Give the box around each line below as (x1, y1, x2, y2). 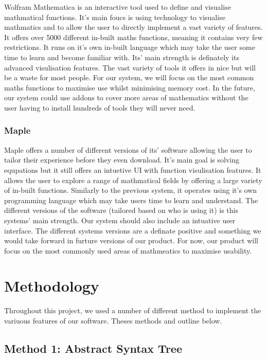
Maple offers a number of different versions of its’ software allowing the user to (4, 144, 252, 155)
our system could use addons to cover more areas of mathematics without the (4, 92, 248, 103)
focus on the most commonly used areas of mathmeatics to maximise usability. (4, 245, 252, 256)
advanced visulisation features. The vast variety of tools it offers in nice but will (4, 62, 256, 73)
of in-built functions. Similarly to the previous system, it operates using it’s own (4, 185, 257, 195)
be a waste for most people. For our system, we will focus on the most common (4, 72, 254, 83)
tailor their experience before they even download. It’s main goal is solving (4, 154, 239, 165)
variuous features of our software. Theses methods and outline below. (4, 315, 222, 326)
